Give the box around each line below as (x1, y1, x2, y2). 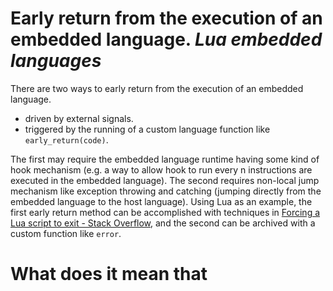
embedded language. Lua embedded (10, 28, 323, 51)
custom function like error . (10, 227, 122, 239)
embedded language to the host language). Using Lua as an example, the (10, 195, 313, 207)
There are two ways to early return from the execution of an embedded (10, 82, 304, 94)
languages (10, 50, 102, 72)
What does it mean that (10, 263, 208, 286)
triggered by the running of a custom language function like (24, 123, 271, 135)
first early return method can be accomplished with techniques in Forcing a (10, 206, 321, 218)
